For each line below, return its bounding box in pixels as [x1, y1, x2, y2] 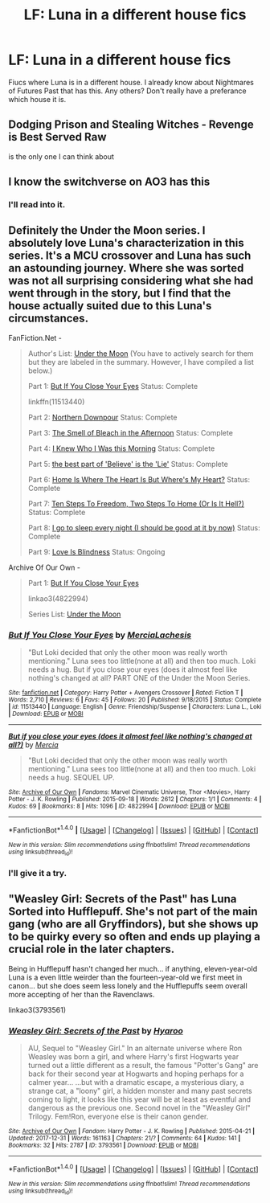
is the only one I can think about [8, 151, 115, 162]
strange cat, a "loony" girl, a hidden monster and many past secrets [27, 1086, 252, 1096]
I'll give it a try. [8, 868, 67, 879]
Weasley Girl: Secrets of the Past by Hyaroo [8, 1025, 183, 1036]
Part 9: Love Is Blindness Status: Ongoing [27, 546, 166, 556]
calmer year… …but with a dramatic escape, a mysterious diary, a [27, 1078, 244, 1087]
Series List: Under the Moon [27, 609, 121, 619]
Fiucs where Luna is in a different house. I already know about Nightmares [8, 77, 255, 87]
